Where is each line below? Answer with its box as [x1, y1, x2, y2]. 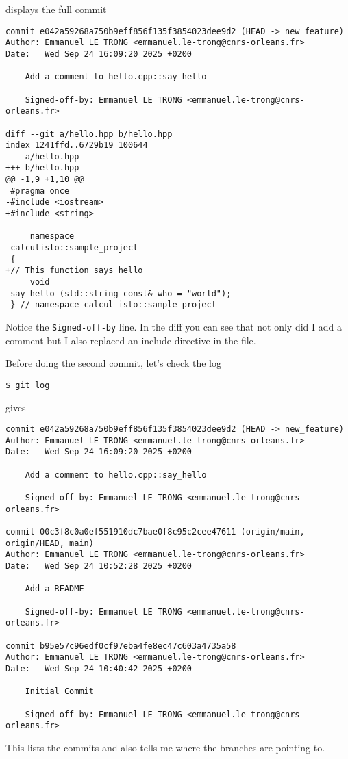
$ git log [5, 380, 50, 390]
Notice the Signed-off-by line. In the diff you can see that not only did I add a [5, 320, 342, 333]
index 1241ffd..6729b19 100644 [5, 140, 148, 151]
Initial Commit [25, 686, 94, 697]
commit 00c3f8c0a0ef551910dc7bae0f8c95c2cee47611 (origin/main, [5, 527, 305, 537]
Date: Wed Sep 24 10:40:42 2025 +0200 [5, 663, 192, 673]
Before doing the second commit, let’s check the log [5, 356, 221, 370]
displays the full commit [5, 2, 107, 16]
